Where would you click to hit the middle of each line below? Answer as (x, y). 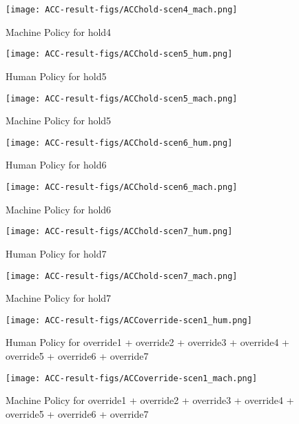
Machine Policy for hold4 (59, 31)
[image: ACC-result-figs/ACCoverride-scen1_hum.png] (129, 320)
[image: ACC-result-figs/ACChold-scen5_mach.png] (122, 98)
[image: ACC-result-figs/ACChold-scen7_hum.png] (119, 232)
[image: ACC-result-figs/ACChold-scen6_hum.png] (119, 143)
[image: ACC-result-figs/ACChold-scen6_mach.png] (122, 187)
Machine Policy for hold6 (59, 209)
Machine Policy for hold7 (59, 298)
